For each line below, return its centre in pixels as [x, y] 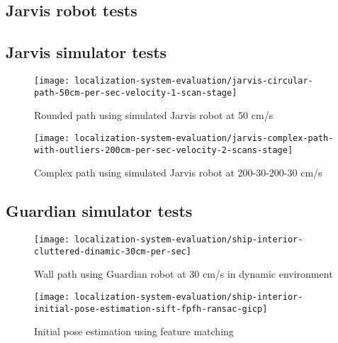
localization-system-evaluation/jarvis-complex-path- [204, 138]
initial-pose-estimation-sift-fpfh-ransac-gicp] [151, 309]
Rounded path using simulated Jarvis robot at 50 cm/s [154, 115]
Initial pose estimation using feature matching [134, 331]
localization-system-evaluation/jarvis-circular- [194, 80]
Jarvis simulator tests [86, 52]
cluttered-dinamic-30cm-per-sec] [113, 251]
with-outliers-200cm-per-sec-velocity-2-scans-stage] [164, 150]
